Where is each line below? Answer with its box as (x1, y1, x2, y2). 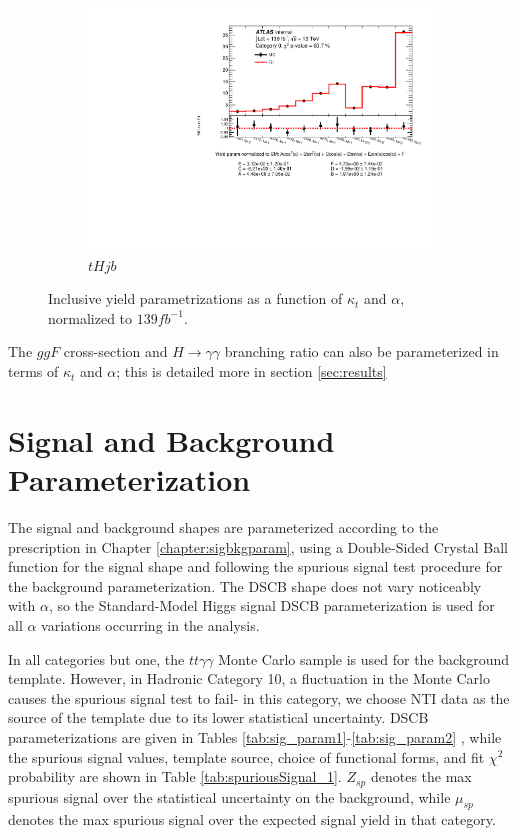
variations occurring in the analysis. (41, 614, 260, 635)
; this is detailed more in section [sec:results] (116, 361, 387, 382)
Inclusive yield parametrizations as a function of (48, 288, 343, 309)
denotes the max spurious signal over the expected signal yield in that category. (8, 809, 496, 830)
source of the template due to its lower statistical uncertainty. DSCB (8, 707, 429, 728)
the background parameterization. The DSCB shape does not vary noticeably (8, 575, 482, 596)
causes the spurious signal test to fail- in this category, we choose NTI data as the (8, 687, 510, 708)
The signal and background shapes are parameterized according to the (8, 516, 439, 537)
